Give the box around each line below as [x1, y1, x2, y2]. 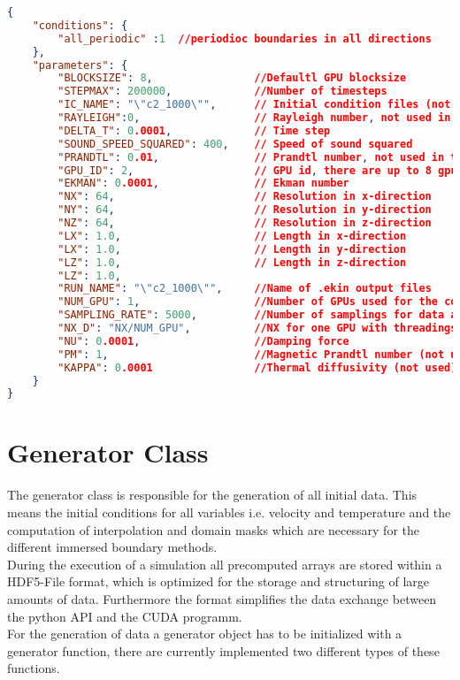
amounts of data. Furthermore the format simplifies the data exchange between [7, 589, 437, 607]
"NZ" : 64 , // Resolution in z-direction [57, 217, 432, 229]
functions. [7, 659, 60, 677]
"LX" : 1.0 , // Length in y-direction [57, 242, 407, 256]
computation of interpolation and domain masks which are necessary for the [7, 520, 419, 539]
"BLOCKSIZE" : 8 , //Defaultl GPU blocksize [57, 72, 407, 85]
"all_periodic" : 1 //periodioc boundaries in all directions [57, 32, 432, 45]
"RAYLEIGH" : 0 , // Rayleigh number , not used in [57, 111, 451, 124]
